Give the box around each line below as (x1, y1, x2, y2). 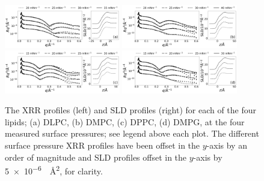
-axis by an (206, 139, 247, 152)
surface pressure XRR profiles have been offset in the (5, 139, 200, 152)
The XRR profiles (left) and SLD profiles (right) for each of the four (5, 104, 257, 116)
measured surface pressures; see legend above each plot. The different (5, 127, 259, 140)
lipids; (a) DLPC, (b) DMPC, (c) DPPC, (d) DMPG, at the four (5, 115, 245, 128)
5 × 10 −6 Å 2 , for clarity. (5, 163, 103, 177)
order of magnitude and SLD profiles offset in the (5, 150, 187, 163)
